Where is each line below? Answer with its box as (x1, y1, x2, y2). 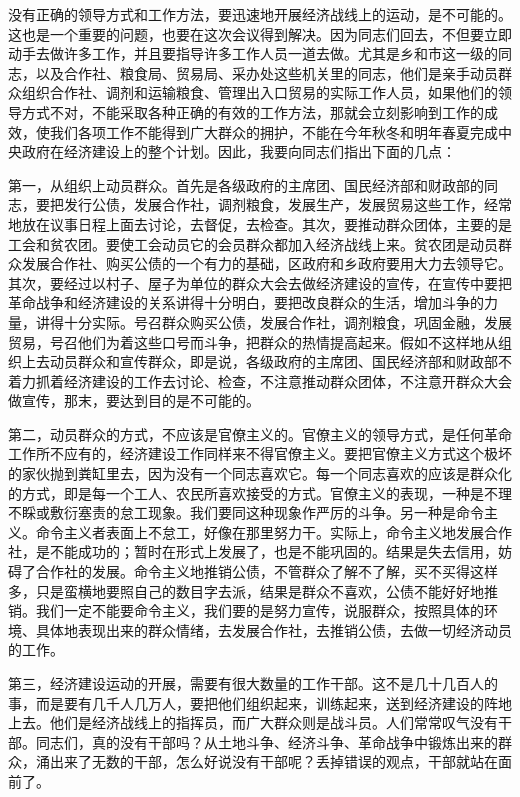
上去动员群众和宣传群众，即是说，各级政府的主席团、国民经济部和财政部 (21, 351, 498, 372)
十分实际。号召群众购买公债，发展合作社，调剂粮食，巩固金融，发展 (63, 311, 512, 332)
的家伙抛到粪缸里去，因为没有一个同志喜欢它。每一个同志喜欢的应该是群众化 (8, 463, 512, 484)
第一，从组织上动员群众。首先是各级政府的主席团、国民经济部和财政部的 (8, 174, 484, 195)
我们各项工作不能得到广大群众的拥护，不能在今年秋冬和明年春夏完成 (49, 121, 498, 142)
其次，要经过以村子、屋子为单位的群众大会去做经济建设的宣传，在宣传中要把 (8, 272, 512, 293)
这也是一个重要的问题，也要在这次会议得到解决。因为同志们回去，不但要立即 (8, 23, 512, 44)
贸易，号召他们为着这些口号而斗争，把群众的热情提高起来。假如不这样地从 (8, 331, 498, 352)
